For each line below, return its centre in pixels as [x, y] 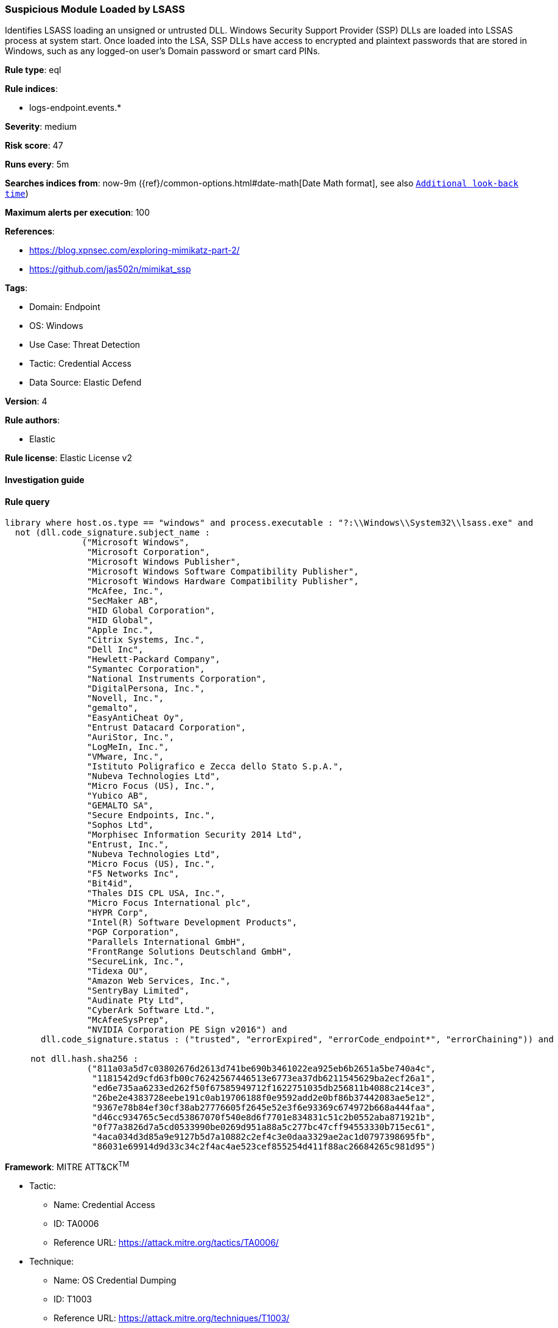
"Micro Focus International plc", [169, 903]
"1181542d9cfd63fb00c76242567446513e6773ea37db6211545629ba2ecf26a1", [264, 1079]
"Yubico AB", [118, 796]
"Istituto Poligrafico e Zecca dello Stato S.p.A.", [215, 767]
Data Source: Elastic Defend [85, 383]
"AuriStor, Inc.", [131, 737]
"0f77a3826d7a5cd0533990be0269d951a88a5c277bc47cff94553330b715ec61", [264, 1127]
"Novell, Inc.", [125, 698]
